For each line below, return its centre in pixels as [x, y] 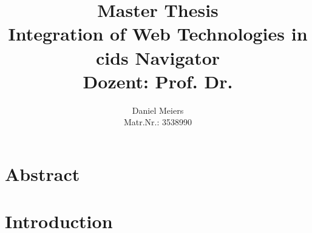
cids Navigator [158, 57]
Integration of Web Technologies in [158, 34]
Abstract [42, 173]
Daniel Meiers [158, 110]
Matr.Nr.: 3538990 [158, 122]
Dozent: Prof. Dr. [158, 81]
